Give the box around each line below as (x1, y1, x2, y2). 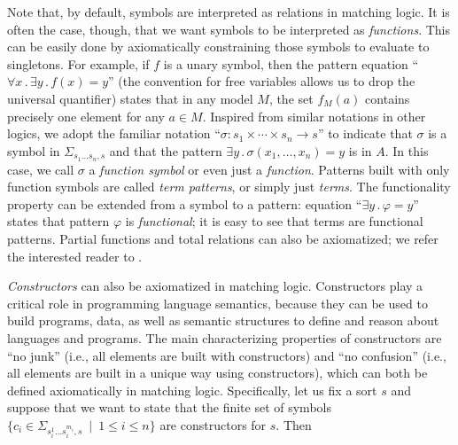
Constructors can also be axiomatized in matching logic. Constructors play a (7, 277, 423, 295)
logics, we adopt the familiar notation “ (7, 124, 221, 143)
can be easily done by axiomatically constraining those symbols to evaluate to (7, 37, 430, 56)
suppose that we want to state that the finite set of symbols (7, 398, 331, 417)
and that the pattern (109, 141, 222, 160)
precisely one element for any (7, 106, 165, 125)
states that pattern (7, 212, 110, 230)
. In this (384, 141, 429, 160)
